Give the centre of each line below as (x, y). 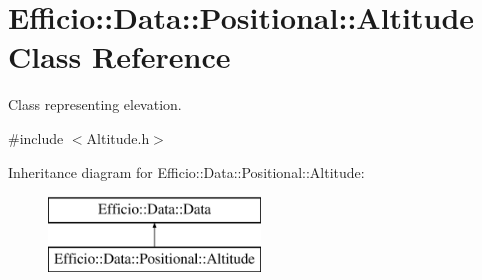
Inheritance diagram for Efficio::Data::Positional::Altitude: (186, 171)
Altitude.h (118, 137)
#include (36, 137)
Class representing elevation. (95, 104)
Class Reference (119, 56)
